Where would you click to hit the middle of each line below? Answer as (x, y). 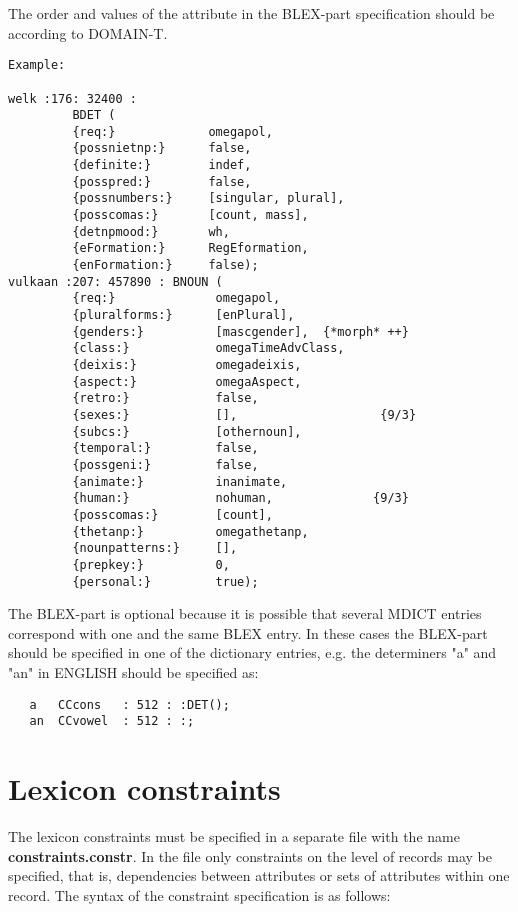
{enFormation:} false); (165, 265)
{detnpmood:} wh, (151, 231)
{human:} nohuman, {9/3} (240, 498)
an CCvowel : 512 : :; (112, 721)
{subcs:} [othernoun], (187, 431)
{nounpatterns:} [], (155, 548)
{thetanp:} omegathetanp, (190, 531)
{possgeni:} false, (165, 464)
